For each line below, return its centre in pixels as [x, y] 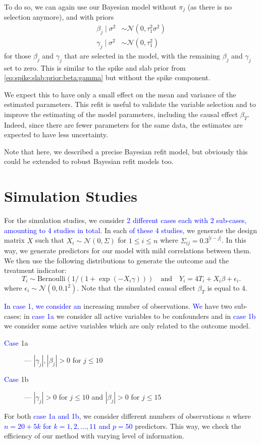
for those [18, 55]
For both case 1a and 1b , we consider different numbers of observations [114, 416]
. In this [234, 240]
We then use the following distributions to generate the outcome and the [117, 260]
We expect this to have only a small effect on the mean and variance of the [120, 94]
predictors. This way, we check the [188, 426]
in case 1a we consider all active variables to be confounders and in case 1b [140, 316]
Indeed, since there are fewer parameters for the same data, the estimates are [123, 124]
